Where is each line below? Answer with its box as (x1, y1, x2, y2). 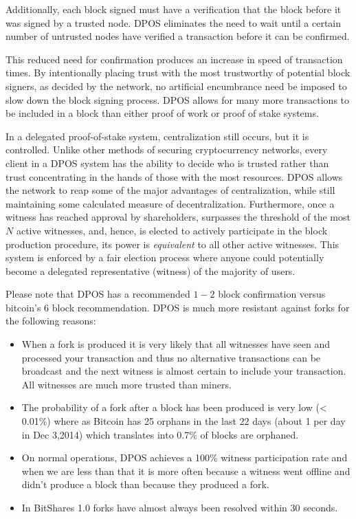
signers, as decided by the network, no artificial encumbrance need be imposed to (5, 78, 347, 93)
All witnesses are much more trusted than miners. (21, 377, 232, 391)
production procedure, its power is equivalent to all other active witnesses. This (5, 236, 340, 251)
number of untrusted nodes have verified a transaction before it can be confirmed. (5, 29, 350, 43)
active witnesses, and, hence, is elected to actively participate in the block (16, 223, 328, 237)
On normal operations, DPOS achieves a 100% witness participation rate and (21, 450, 348, 465)
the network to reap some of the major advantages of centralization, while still (5, 183, 335, 197)
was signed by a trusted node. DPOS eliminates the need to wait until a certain (5, 15, 342, 30)
